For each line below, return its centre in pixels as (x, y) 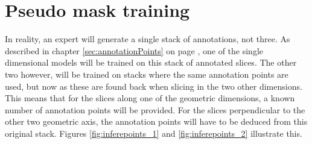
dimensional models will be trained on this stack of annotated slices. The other (151, 62)
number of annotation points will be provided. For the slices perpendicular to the (155, 109)
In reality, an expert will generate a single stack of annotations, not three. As (148, 39)
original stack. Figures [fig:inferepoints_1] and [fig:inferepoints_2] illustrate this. (154, 133)
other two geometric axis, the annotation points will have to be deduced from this (156, 121)
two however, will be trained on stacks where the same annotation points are (147, 74)
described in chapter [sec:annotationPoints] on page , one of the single (134, 50)
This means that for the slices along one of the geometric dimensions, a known (150, 98)
